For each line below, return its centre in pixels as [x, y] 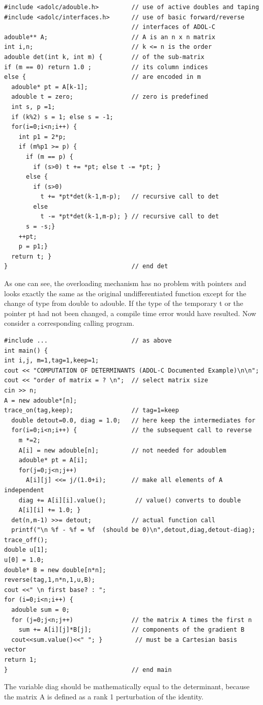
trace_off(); [26, 540]
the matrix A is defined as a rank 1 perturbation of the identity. [104, 696]
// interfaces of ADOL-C [173, 27]
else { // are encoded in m [103, 77]
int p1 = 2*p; [42, 137]
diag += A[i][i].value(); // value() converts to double [130, 500]
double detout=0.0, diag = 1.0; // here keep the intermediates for [133, 420]
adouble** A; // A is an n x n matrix [110, 37]
